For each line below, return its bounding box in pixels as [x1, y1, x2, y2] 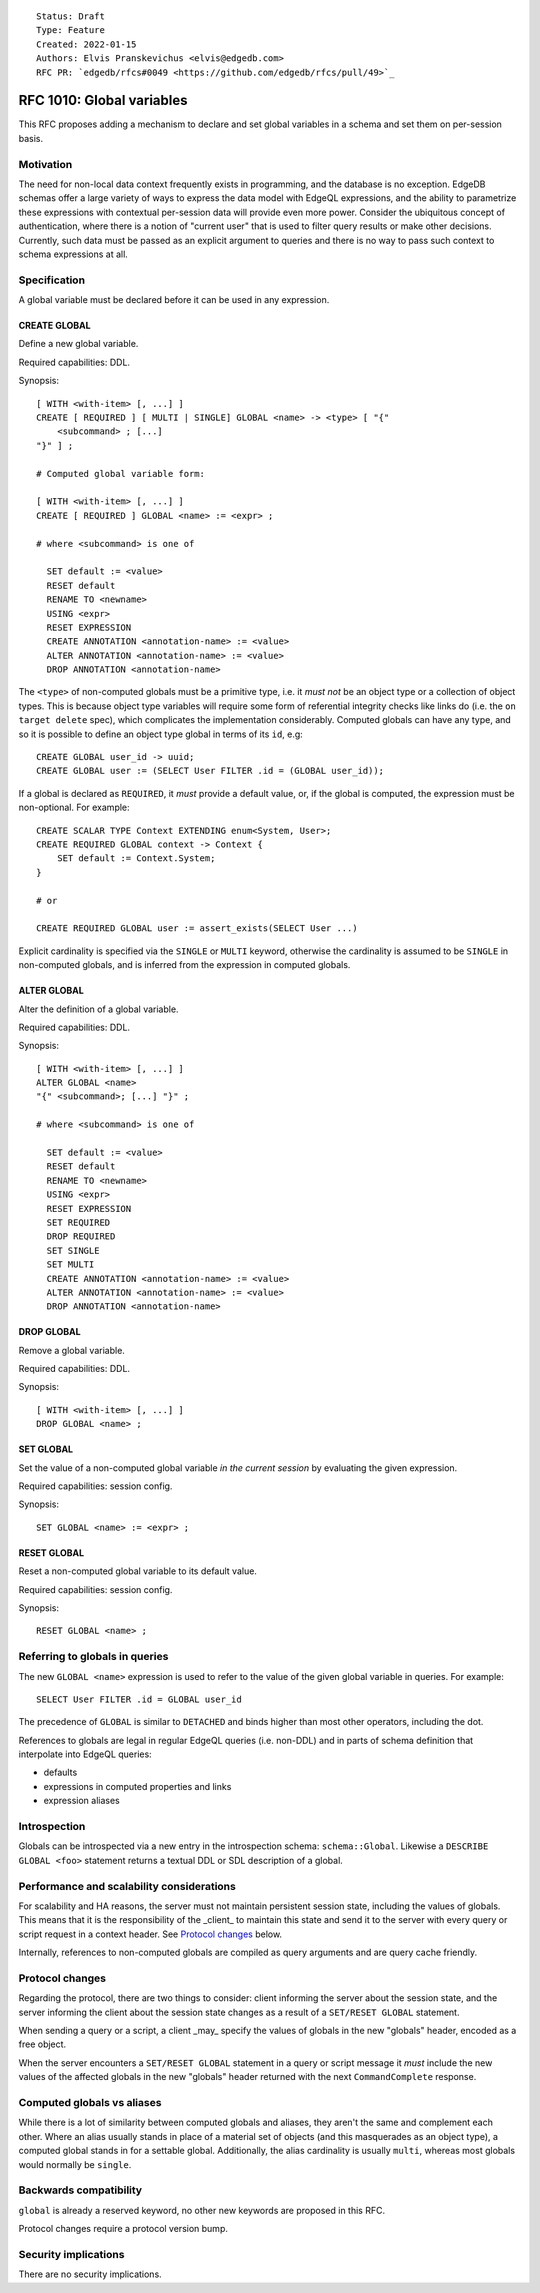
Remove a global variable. [18, 1344, 125, 1356]
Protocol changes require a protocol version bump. [18, 2223, 229, 2235]
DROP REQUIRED [46, 1231, 116, 1242]
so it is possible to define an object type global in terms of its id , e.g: [18, 728, 304, 740]
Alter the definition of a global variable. [18, 1003, 179, 1015]
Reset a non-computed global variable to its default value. [18, 1565, 257, 1577]
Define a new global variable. [18, 338, 139, 350]
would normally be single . [18, 2158, 132, 2170]
